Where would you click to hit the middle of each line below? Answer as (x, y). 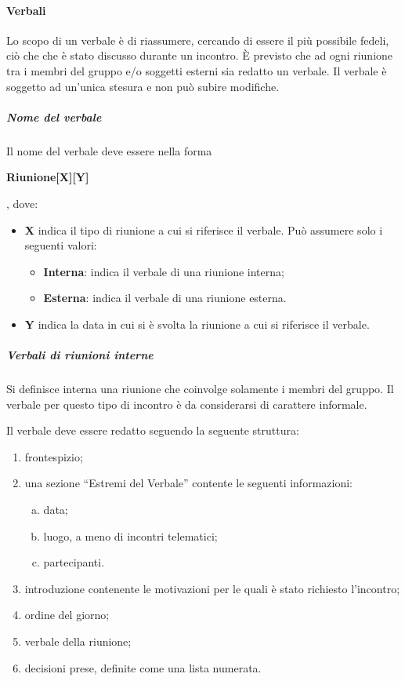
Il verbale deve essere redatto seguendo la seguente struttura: (153, 430)
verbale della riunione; (78, 641)
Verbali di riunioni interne (80, 355)
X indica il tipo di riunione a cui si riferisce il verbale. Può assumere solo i (204, 229)
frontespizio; (54, 456)
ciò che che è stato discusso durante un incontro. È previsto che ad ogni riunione (200, 55)
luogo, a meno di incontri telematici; (130, 535)
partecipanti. (74, 562)
